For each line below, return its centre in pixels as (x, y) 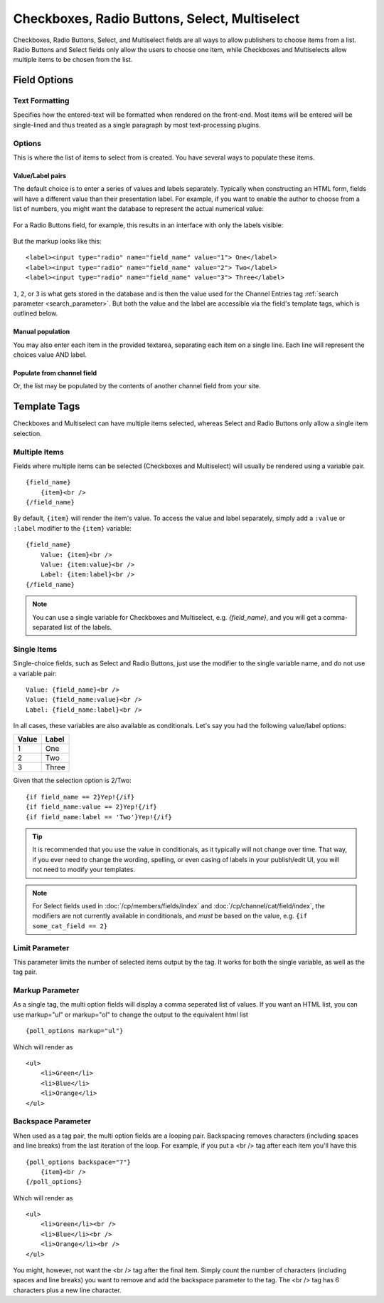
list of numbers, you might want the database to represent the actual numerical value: (139, 209)
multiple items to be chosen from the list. (73, 60)
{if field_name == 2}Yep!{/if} (80, 797)
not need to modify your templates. (84, 870)
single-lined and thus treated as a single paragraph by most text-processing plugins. (137, 125)
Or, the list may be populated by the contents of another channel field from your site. (137, 386)
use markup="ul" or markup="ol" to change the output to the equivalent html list (131, 1014)
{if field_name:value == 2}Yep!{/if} (92, 807)
